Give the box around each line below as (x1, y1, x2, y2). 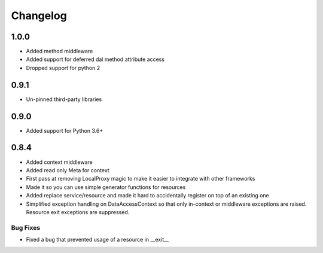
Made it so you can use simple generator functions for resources (26, 183, 186, 191)
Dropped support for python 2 (26, 64, 100, 71)
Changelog (11, 9, 67, 22)
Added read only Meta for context (26, 166, 110, 173)
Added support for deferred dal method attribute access (26, 56, 164, 63)
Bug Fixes (11, 223, 41, 231)
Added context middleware (26, 158, 93, 166)
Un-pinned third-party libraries (26, 96, 102, 103)
